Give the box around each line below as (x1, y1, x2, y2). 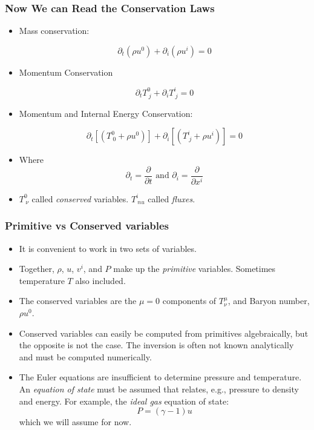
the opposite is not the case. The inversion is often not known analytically (19, 339, 294, 351)
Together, (19, 262, 54, 275)
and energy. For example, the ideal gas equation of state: (19, 394, 229, 407)
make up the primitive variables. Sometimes (113, 262, 276, 275)
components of (162, 294, 217, 307)
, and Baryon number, (227, 294, 310, 307)
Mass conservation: (19, 24, 90, 37)
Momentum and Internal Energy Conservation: (19, 107, 193, 119)
